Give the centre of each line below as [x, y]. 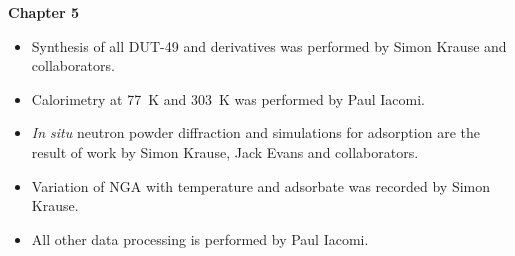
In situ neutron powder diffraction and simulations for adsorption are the [255, 132]
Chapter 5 [44, 12]
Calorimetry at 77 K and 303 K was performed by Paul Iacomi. [228, 98]
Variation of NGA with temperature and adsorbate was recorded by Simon [261, 185]
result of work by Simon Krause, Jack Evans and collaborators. [225, 151]
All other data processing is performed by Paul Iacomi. [200, 238]
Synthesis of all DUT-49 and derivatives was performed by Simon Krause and [269, 45]
